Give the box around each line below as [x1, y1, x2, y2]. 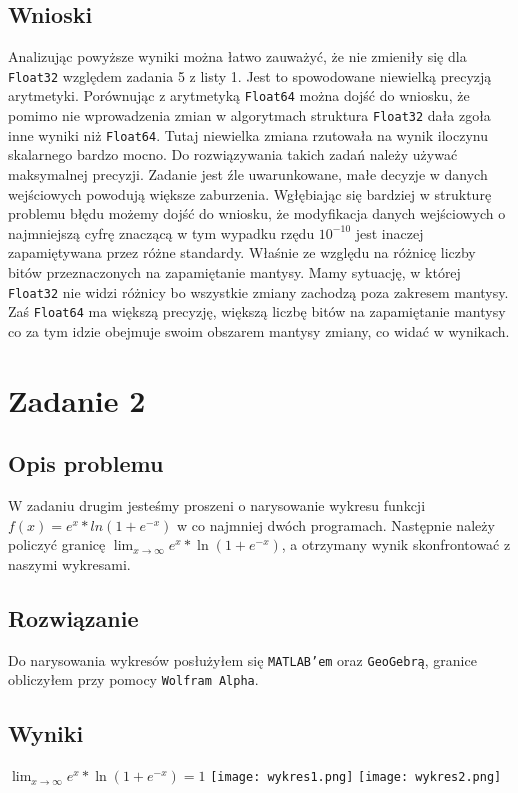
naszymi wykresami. [8, 553, 131, 574]
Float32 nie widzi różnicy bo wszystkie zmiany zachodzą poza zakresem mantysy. [8, 281, 509, 302]
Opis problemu [8, 448, 164, 479]
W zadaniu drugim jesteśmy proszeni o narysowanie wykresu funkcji [8, 495, 426, 516]
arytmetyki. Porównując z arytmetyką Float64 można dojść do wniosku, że [8, 85, 470, 106]
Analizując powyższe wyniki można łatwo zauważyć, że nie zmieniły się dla [8, 46, 467, 67]
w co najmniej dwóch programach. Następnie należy [176, 514, 495, 535]
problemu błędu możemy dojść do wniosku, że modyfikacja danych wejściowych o [8, 203, 506, 224]
